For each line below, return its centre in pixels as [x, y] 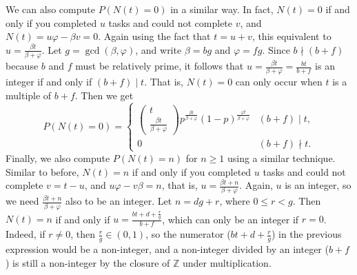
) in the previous [306, 234]
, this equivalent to [292, 36]
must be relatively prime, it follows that [160, 66]
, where [235, 201]
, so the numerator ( [188, 234]
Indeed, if [25, 234]
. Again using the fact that [154, 36]
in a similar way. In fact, [222, 9]
